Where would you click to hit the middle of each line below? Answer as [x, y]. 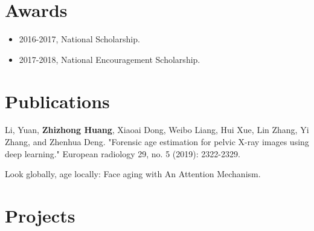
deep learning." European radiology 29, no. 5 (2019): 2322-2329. [123, 153]
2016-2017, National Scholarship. [79, 39]
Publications [57, 101]
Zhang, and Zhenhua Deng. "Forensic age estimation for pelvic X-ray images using [157, 142]
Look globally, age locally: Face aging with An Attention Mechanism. [133, 174]
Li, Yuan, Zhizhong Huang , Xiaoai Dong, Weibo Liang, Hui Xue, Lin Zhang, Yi [157, 130]
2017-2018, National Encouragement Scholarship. [110, 59]
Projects [40, 215]
